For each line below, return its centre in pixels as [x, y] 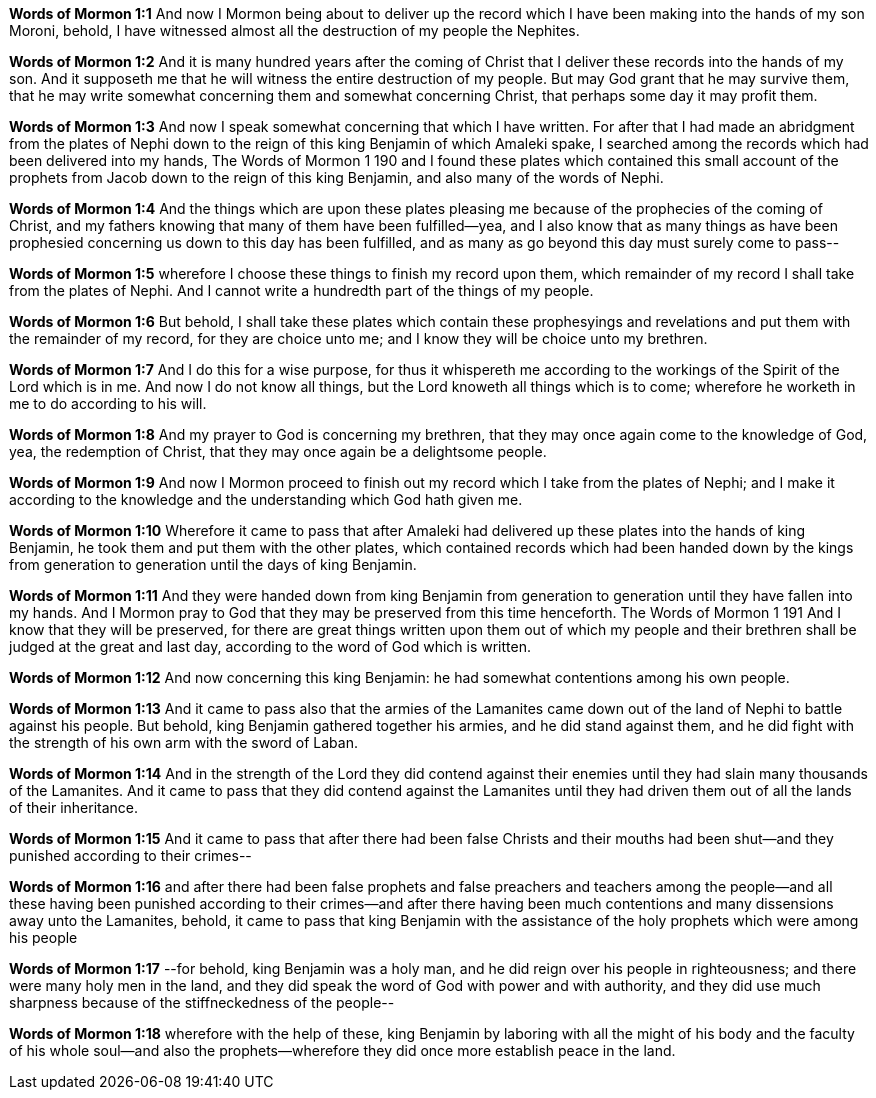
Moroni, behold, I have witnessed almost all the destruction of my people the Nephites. [294, 30]
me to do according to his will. [108, 403]
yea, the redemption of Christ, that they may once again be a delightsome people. [278, 451]
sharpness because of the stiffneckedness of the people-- [202, 1002]
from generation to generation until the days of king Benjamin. [213, 564]
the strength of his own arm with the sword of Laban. [183, 742]
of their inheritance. [74, 807]
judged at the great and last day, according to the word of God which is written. [270, 646]
